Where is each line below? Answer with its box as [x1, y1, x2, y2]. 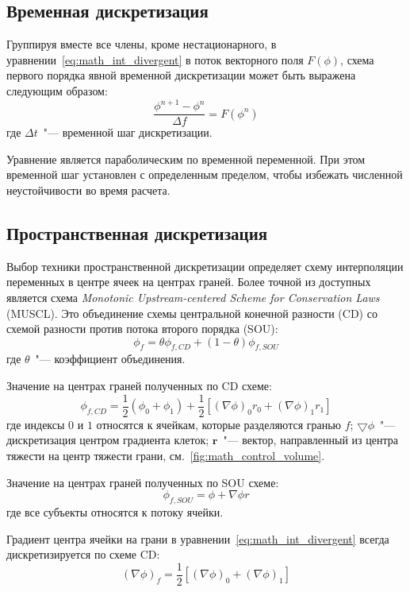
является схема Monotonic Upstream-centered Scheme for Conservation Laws [6, 288, 380, 305]
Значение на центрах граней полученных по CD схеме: [6, 377, 272, 394]
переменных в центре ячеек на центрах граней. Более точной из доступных [6, 273, 371, 290]
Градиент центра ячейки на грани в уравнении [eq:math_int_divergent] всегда [6, 530, 389, 547]
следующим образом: [6, 82, 108, 99]
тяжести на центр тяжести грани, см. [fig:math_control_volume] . [6, 447, 325, 463]
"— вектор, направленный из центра [223, 431, 398, 448]
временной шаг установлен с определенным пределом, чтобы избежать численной [6, 166, 403, 183]
